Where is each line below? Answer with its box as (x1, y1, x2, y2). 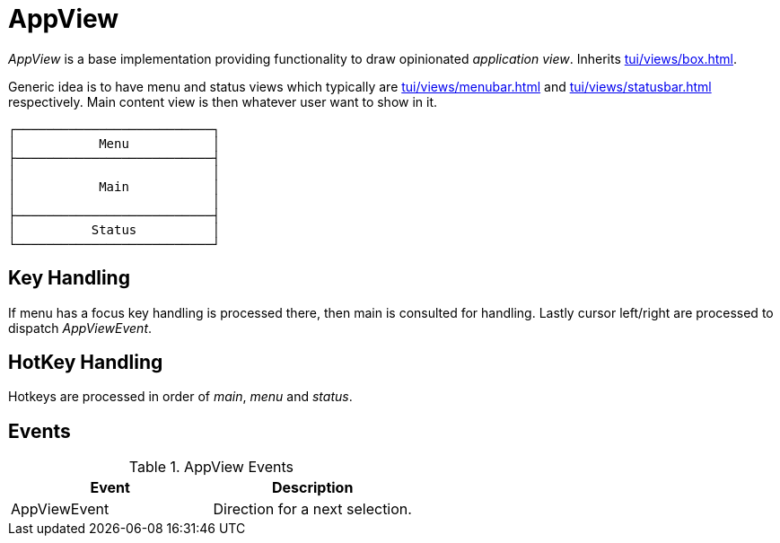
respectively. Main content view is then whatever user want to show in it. (8, 93, 438, 109)
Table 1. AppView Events (128, 458, 294, 477)
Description (271, 478, 354, 497)
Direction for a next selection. (213, 500, 412, 519)
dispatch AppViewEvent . (8, 320, 153, 336)
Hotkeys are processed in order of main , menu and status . (8, 389, 353, 405)
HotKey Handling (8, 351, 163, 374)
